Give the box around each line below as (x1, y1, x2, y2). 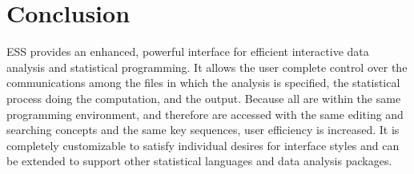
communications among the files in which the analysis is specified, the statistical (6, 74, 400, 91)
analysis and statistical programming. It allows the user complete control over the (6, 58, 408, 75)
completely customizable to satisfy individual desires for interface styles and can (6, 136, 400, 153)
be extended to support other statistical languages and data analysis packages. (6, 152, 392, 169)
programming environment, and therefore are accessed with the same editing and (6, 105, 404, 122)
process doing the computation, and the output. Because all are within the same (6, 89, 401, 106)
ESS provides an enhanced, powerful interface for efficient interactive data (6, 43, 369, 60)
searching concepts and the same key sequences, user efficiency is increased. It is (6, 121, 400, 138)
